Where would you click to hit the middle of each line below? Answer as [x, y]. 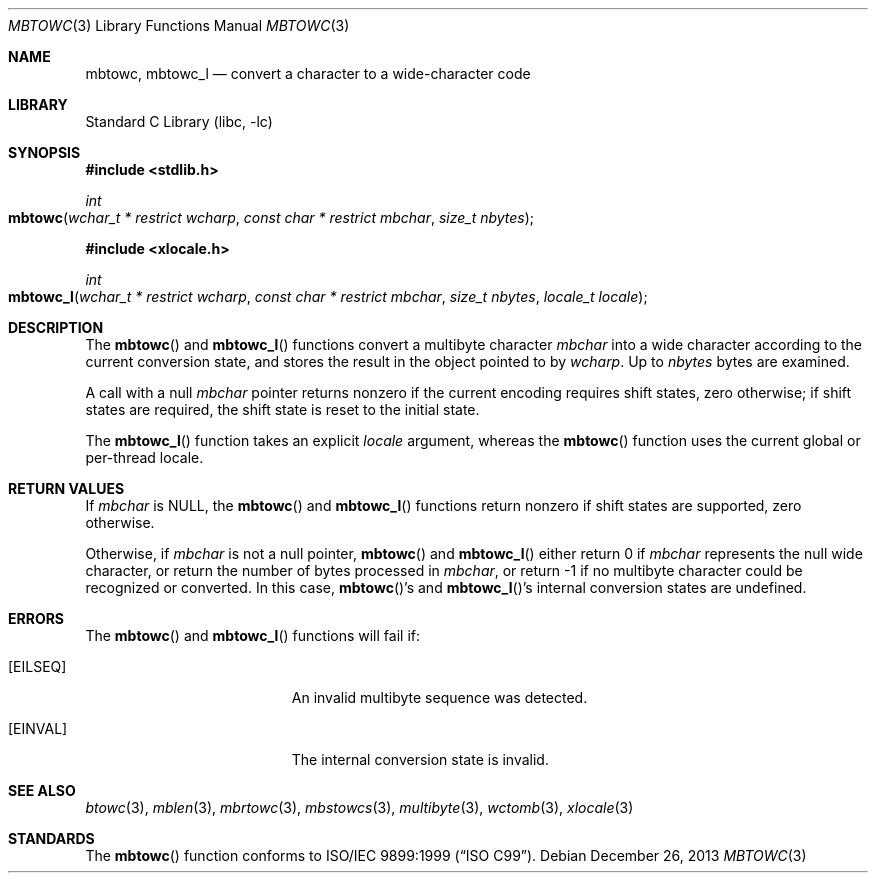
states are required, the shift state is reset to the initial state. [282, 409]
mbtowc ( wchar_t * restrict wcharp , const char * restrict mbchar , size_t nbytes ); [271, 217]
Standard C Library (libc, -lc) [179, 121]
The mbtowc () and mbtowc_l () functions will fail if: [252, 635]
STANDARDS [51, 838]
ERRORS [36, 618]
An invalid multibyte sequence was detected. [439, 697]
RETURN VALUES [66, 488]
